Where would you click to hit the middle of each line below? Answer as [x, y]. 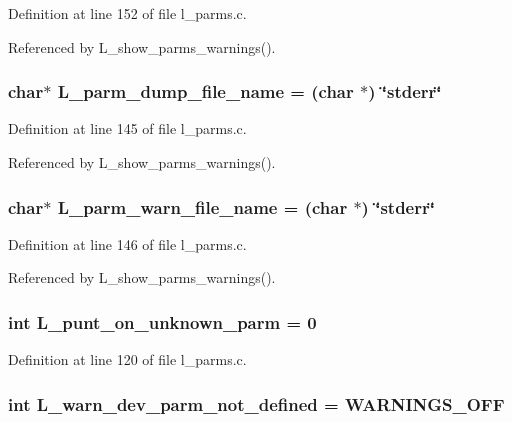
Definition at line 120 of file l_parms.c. [127, 359]
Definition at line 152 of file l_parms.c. [127, 13]
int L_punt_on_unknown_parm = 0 [162, 321]
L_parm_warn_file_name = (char [202, 206]
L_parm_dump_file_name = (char [205, 91]
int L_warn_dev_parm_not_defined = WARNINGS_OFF [256, 403]
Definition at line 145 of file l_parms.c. [127, 128]
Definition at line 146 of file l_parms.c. [127, 243]
